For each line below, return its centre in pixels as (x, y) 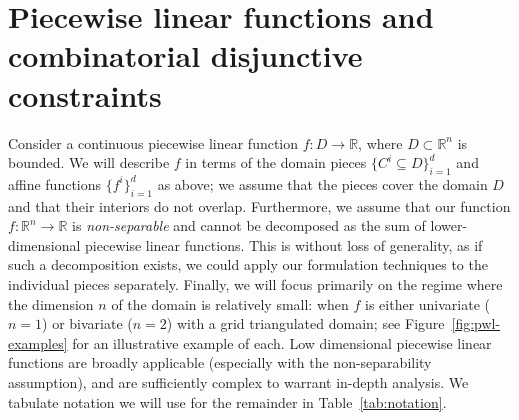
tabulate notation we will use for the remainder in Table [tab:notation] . (227, 401)
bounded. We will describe (89, 162)
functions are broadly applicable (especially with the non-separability (220, 362)
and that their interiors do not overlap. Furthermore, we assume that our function (259, 205)
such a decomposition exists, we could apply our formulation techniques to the (248, 264)
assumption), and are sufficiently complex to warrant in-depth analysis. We (238, 382)
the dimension (51, 303)
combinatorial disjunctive (185, 55)
